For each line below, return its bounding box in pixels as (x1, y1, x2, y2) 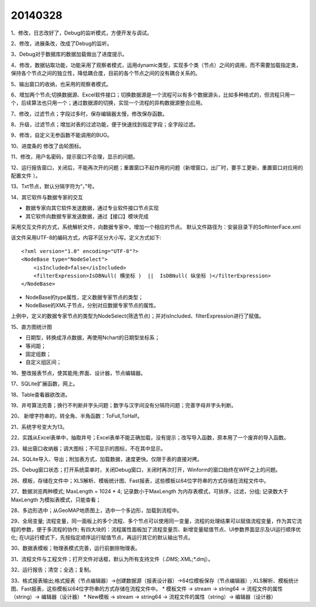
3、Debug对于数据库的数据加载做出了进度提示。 (11, 50, 128, 58)
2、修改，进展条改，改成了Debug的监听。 (11, 40, 112, 47)
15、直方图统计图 (11, 323, 52, 330)
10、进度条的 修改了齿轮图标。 (11, 142, 85, 149)
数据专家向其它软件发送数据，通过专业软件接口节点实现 (25, 204, 159, 212)
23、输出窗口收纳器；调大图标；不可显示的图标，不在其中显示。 (11, 445, 166, 452)
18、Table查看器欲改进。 (11, 391, 71, 398)
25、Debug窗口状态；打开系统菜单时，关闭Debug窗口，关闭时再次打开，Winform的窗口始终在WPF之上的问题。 (11, 466, 281, 473)
